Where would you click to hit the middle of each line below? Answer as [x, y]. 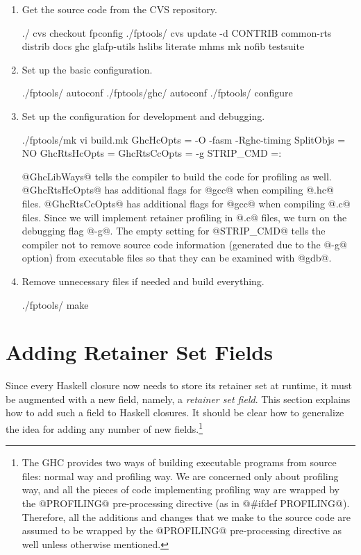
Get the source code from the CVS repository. [119, 9]
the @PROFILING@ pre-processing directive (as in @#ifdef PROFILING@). [186, 503]
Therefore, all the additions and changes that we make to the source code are [186, 516]
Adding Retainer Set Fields [139, 352]
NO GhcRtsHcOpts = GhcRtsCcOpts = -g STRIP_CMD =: [152, 153]
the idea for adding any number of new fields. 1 [104, 428]
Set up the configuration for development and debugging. [143, 116]
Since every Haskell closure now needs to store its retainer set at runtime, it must [179, 385]
